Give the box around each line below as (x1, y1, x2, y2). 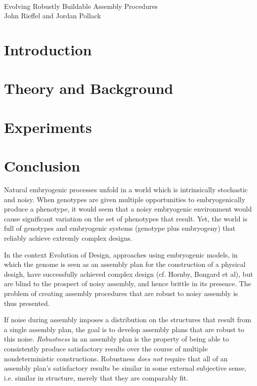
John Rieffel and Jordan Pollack (4, 10, 101, 21)
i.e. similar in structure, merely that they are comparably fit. (4, 372, 188, 383)
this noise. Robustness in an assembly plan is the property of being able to (4, 334, 229, 344)
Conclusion (4, 156, 81, 176)
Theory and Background (4, 78, 173, 98)
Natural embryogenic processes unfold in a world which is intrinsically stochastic (4, 184, 248, 195)
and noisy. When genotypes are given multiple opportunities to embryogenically (4, 194, 246, 204)
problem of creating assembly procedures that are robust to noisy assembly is (4, 288, 238, 298)
